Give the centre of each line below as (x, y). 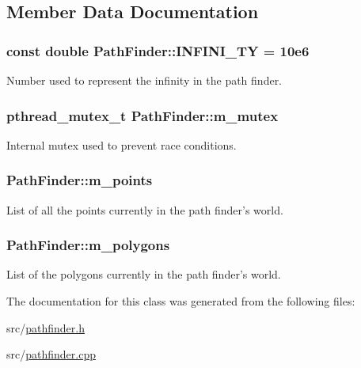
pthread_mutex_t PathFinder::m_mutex (142, 115)
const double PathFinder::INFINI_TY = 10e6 (158, 50)
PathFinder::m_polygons (88, 245)
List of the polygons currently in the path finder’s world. (144, 274)
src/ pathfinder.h (46, 327)
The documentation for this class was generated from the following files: (181, 301)
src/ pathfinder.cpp (51, 354)
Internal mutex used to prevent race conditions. (122, 144)
